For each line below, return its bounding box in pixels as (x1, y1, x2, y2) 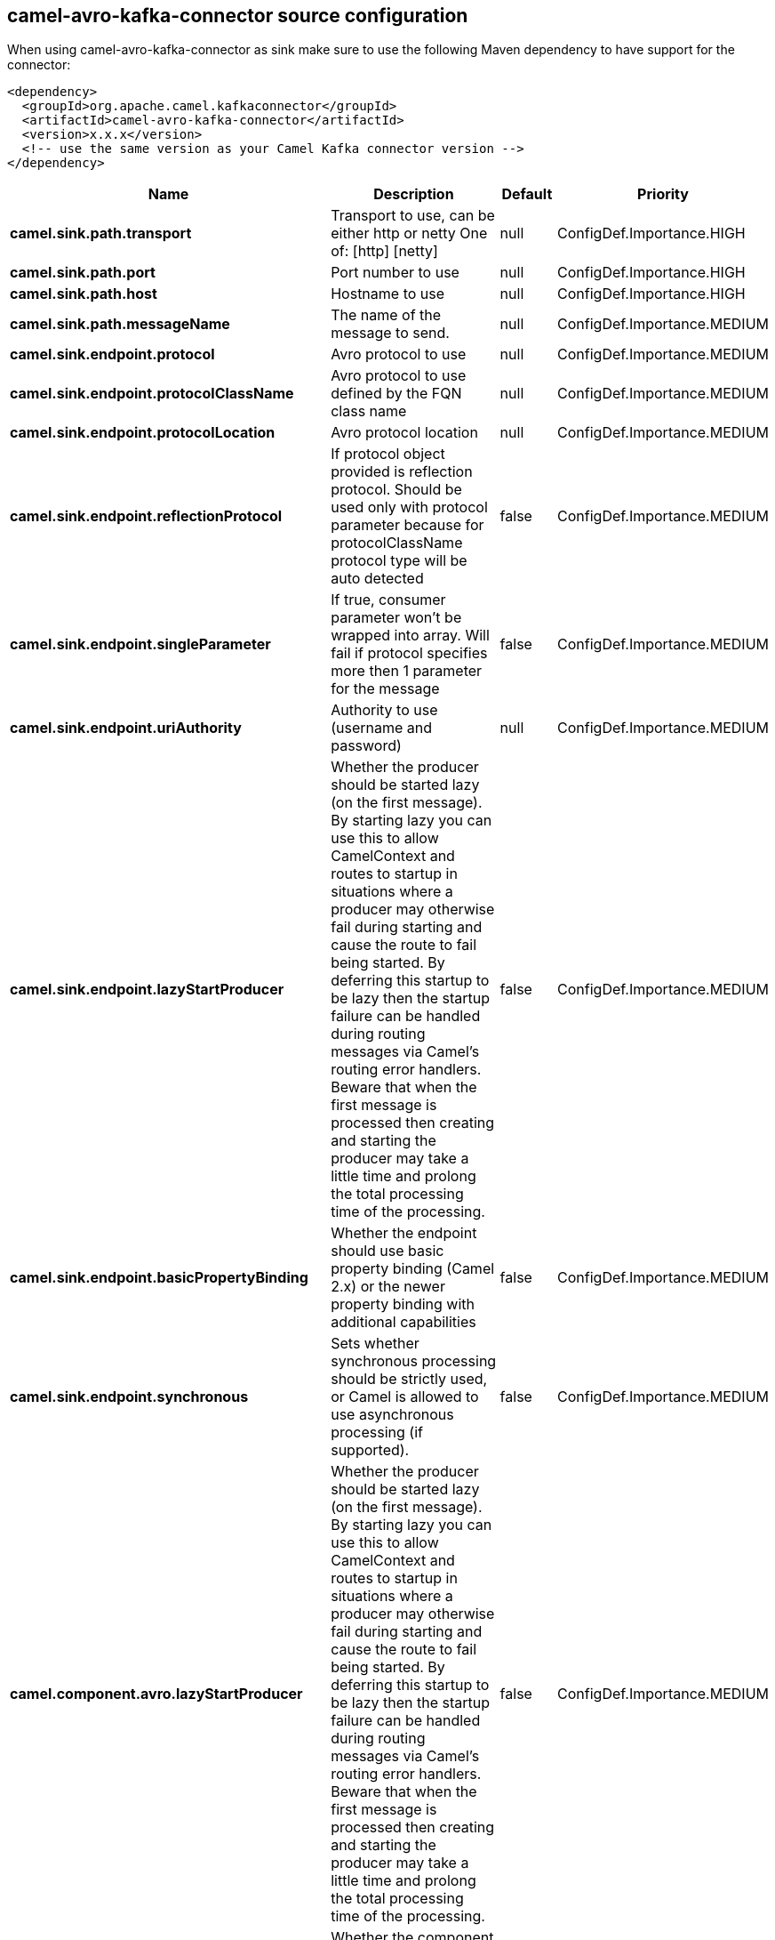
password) (331, 737, 402, 755)
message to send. (331, 324, 450, 342)
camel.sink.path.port (10, 263, 156, 282)
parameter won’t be (331, 608, 462, 627)
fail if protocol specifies (331, 644, 488, 663)
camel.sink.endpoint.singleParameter (10, 635, 271, 654)
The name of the (331, 306, 442, 325)
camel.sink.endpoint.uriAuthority (10, 719, 242, 737)
